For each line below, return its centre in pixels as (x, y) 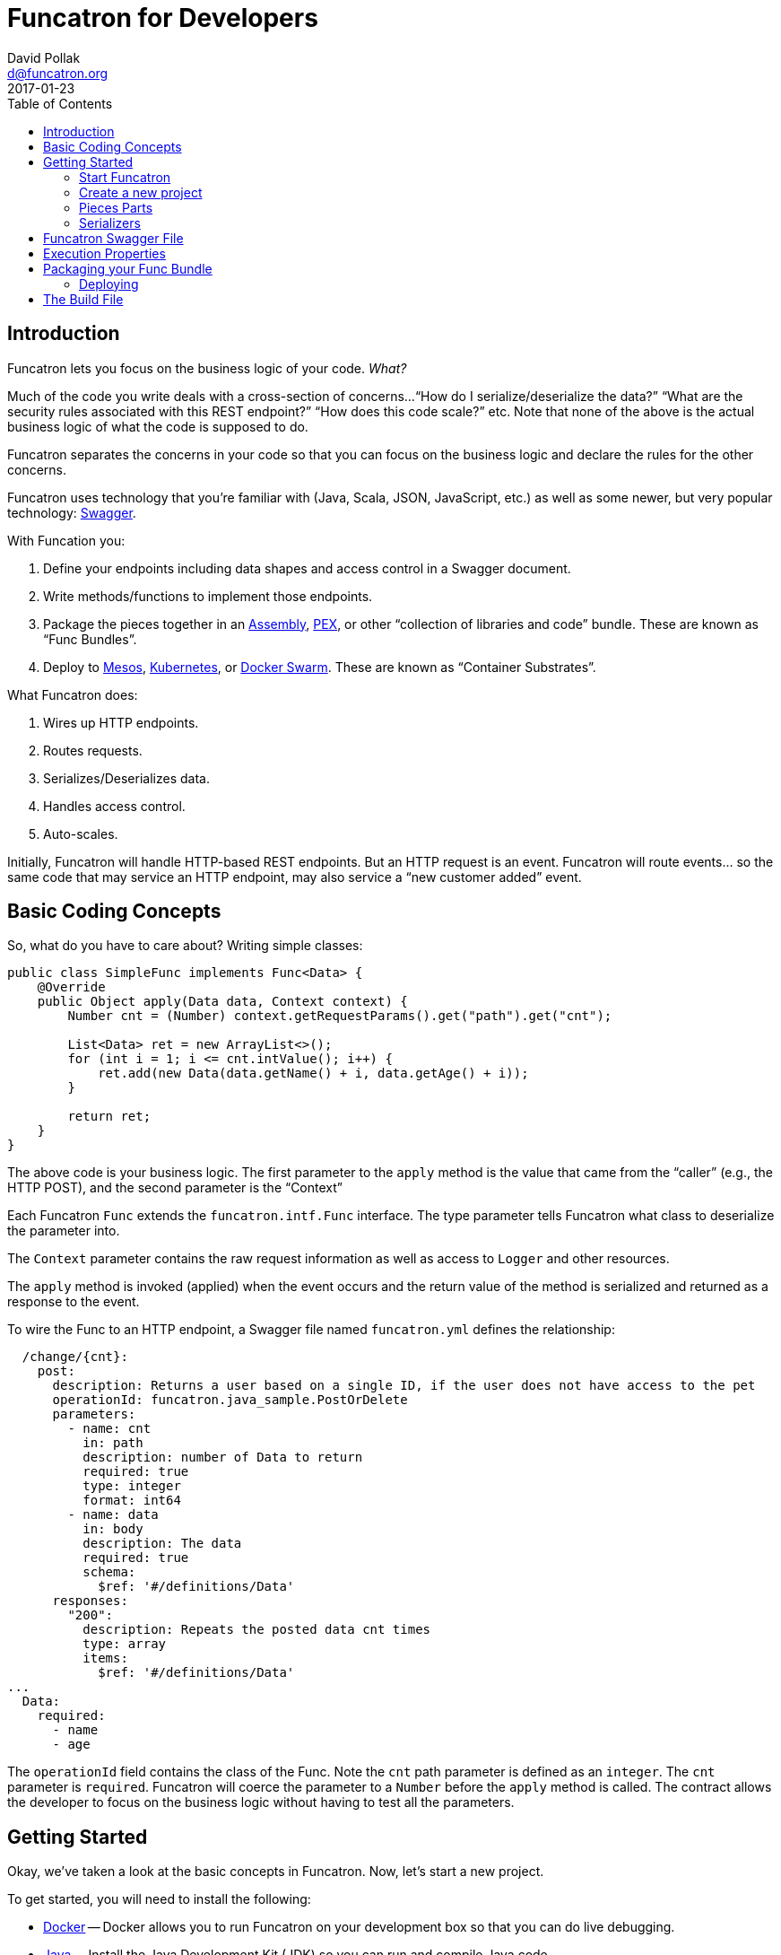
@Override (71, 987)
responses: (90, 1601)
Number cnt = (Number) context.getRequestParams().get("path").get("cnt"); (340, 1016)
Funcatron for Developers (163, 18)
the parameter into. (64, 1231)
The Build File (83, 299)
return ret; (109, 1117)
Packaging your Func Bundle (128, 268)
